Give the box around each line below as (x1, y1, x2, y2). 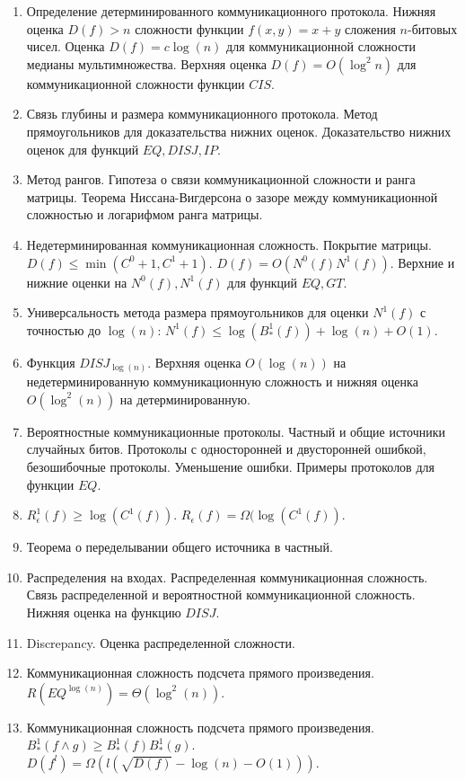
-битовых (408, 19, 458, 38)
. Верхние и (390, 253, 455, 271)
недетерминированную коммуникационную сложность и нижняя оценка (26, 372, 418, 391)
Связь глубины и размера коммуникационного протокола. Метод (26, 104, 378, 123)
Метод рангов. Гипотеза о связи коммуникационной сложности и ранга (26, 170, 416, 189)
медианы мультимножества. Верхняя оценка (26, 54, 267, 73)
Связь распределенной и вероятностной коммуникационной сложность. (26, 585, 416, 604)
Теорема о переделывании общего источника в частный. (26, 537, 333, 556)
